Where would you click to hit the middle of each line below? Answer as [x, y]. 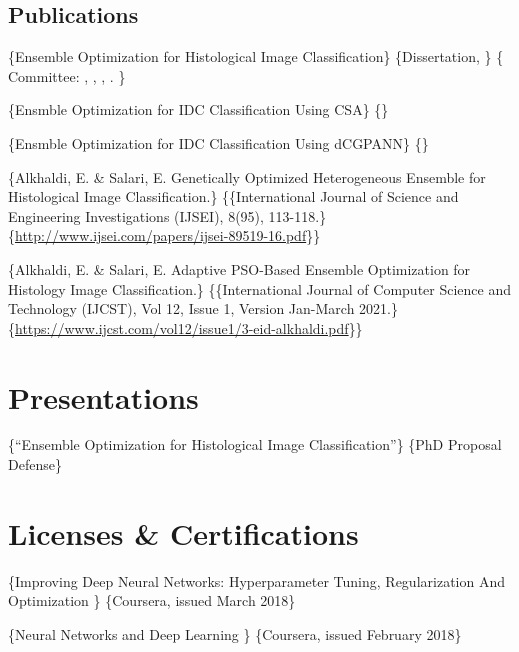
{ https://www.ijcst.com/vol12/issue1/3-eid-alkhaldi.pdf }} [185, 327]
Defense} [35, 464]
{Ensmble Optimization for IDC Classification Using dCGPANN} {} [218, 142]
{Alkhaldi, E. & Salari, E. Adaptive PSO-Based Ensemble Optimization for [239, 268]
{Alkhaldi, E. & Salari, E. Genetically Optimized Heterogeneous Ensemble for [247, 176]
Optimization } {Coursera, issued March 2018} [152, 600]
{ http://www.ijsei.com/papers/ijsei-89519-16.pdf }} [164, 235]
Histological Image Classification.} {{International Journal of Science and [233, 196]
